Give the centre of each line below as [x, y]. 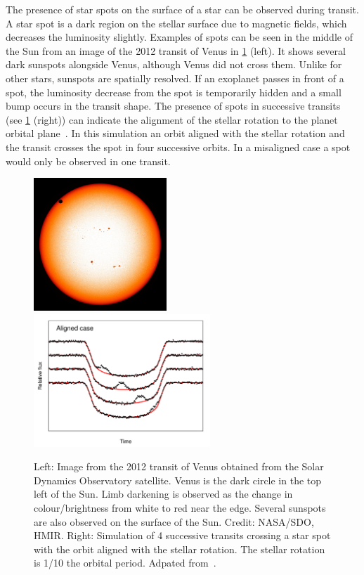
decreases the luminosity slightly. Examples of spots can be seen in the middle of [179, 37]
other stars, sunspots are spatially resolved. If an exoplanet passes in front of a [175, 78]
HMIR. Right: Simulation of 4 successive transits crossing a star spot [182, 535]
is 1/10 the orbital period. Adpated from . [125, 563]
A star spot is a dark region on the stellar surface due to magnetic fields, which [176, 23]
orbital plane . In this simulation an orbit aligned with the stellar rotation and [175, 133]
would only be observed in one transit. [88, 161]
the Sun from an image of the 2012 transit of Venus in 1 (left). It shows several [176, 50]
